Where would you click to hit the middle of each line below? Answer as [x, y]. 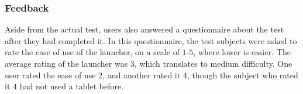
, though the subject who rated [242, 75]
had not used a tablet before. [72, 86]
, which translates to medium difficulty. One [213, 63]
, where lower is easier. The [242, 52]
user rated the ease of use [50, 75]
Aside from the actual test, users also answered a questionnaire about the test [144, 29]
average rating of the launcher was [66, 63]
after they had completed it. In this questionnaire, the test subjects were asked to [151, 40]
